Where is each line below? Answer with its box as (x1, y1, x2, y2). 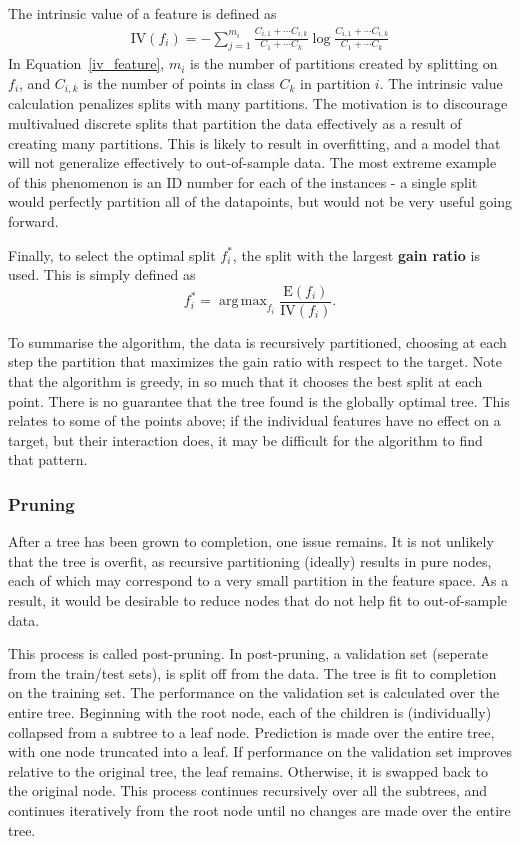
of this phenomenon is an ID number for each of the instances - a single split (8, 171, 478, 192)
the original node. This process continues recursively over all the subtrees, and (8, 780, 488, 801)
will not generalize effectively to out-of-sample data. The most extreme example (8, 152, 497, 173)
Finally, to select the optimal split (8, 244, 216, 265)
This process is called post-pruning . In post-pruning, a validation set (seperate (8, 643, 488, 664)
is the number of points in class (83, 72, 275, 93)
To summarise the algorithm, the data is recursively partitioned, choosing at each (8, 331, 507, 352)
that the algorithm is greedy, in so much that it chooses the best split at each (8, 371, 483, 392)
